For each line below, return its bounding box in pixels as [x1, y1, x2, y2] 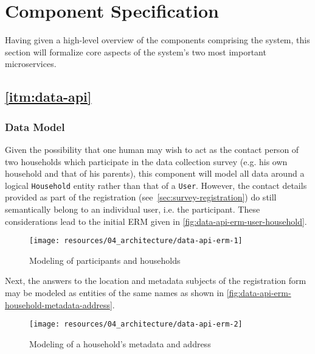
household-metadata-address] [5, 298, 112, 311]
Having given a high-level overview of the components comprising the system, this [5, 34, 310, 46]
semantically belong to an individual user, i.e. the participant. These [5, 202, 260, 215]
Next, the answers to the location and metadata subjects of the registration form [5, 274, 306, 287]
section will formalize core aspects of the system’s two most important [5, 45, 266, 58]
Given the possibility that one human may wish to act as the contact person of [5, 143, 299, 155]
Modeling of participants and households [29, 253, 181, 266]
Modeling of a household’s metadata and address [29, 337, 211, 350]
